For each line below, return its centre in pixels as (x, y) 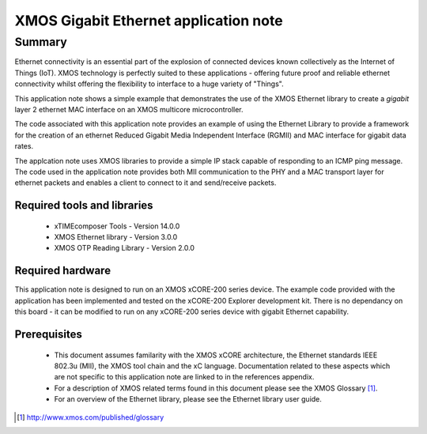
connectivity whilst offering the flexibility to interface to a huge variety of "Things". (149, 84)
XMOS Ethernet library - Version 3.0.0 (116, 237)
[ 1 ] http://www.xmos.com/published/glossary (91, 417)
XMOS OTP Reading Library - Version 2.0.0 (125, 248)
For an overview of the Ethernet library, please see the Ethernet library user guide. (188, 399)
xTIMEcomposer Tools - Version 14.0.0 (117, 226)
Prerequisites (48, 334)
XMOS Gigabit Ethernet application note (149, 21)
